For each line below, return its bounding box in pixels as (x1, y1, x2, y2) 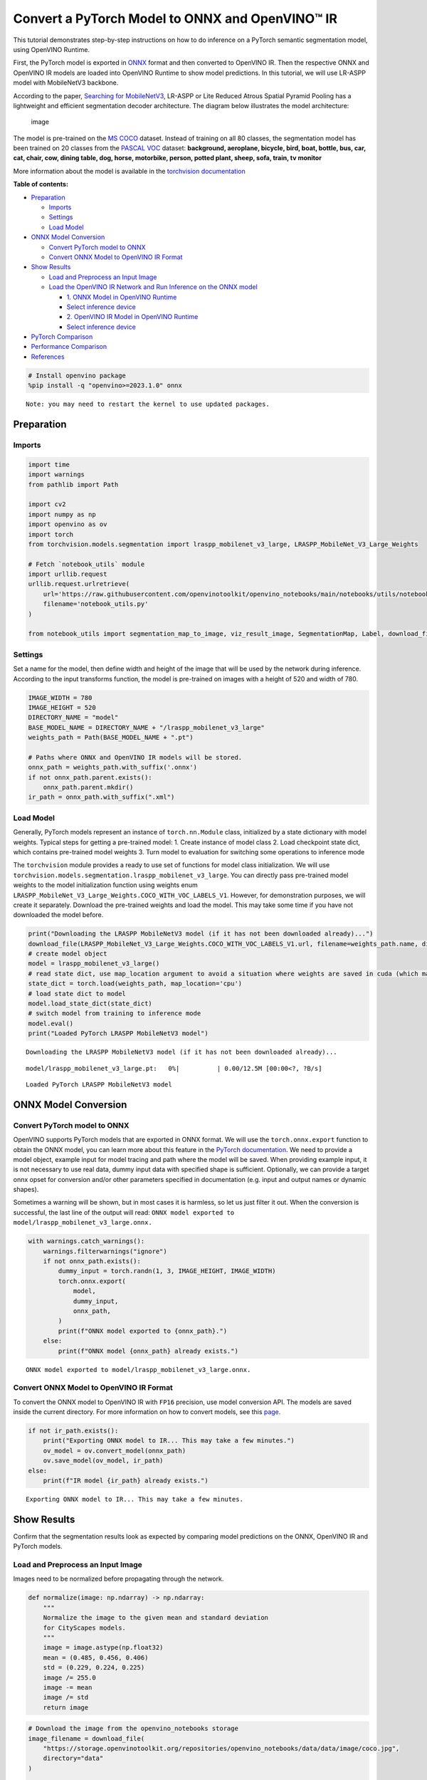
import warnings (28, 471, 85, 478)
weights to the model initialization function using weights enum (13, 881, 199, 889)
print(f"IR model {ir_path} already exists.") (43, 1476, 209, 1485)
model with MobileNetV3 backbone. (13, 78, 119, 87)
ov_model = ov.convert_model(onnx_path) (43, 1446, 186, 1455)
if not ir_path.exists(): (28, 1427, 119, 1435)
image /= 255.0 (43, 1673, 96, 1682)
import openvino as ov (28, 520, 107, 528)
